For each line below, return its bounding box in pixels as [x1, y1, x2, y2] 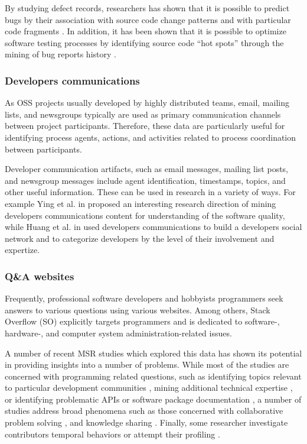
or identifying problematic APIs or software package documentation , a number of [5, 393, 302, 405]
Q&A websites [5, 268, 74, 283]
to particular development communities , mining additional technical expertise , [5, 381, 293, 394]
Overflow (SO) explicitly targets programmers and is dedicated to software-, [5, 315, 280, 328]
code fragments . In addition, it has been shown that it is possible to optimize [5, 25, 286, 37]
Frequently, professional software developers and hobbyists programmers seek [5, 292, 283, 304]
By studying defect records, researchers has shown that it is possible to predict [5, 2, 290, 14]
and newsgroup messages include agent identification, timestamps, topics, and [5, 174, 286, 186]
